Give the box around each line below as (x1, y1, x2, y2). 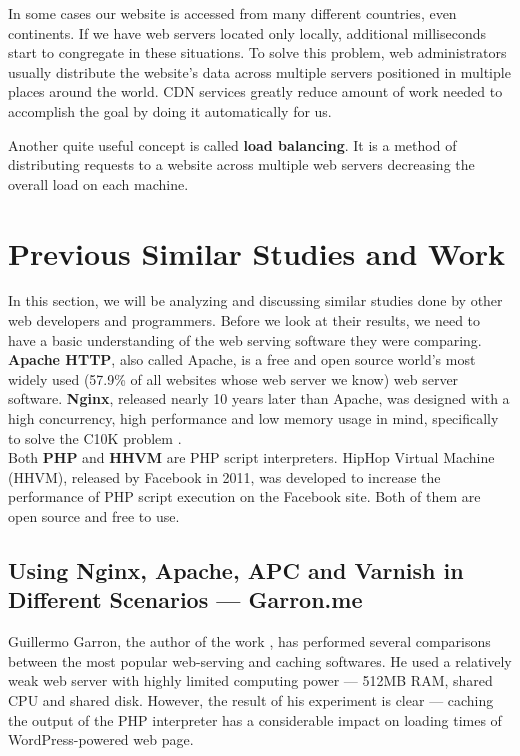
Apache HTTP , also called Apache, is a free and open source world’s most (8, 349, 476, 370)
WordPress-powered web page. (8, 729, 194, 750)
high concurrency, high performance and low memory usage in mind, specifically (8, 408, 499, 429)
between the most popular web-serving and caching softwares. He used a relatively (8, 650, 512, 671)
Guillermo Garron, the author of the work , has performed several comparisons (8, 631, 491, 652)
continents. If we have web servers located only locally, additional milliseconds (8, 22, 487, 43)
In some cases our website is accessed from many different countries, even (8, 3, 457, 23)
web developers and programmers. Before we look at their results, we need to (8, 310, 481, 331)
